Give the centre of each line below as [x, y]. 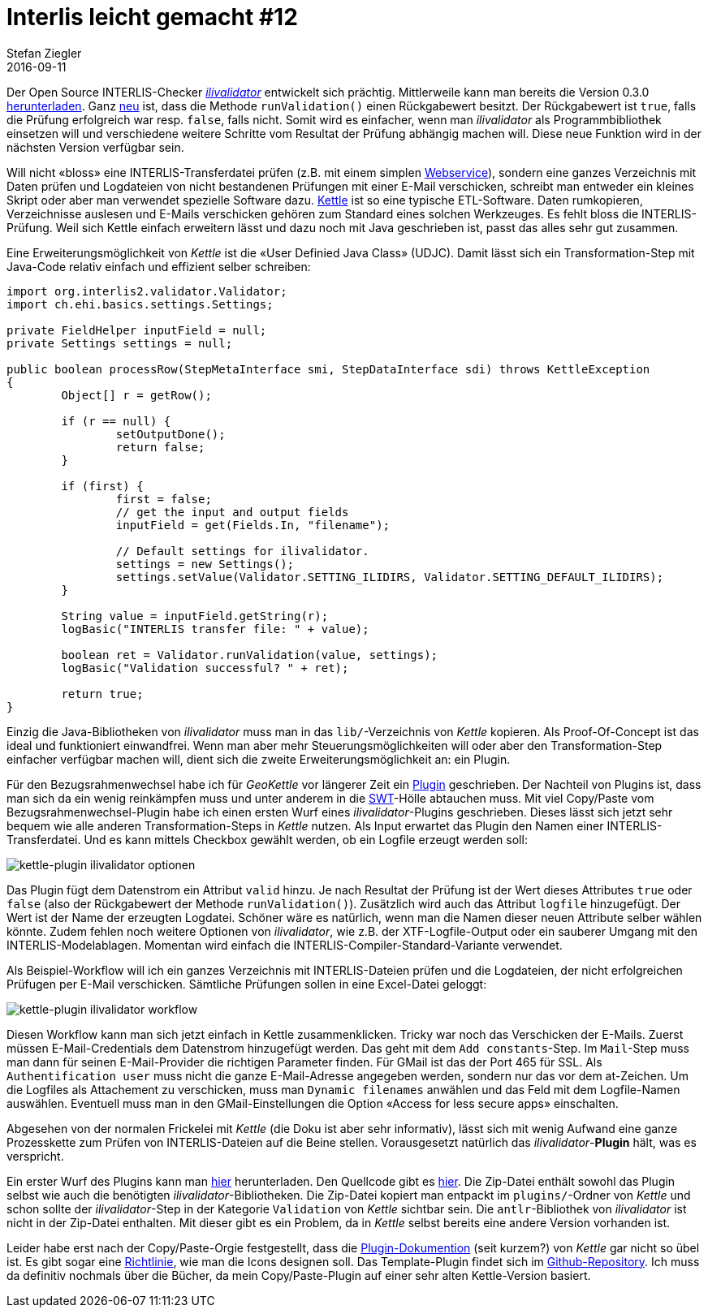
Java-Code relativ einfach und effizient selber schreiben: [159, 266]
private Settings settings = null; [120, 343]
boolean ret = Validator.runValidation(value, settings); [250, 655]
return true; [102, 694]
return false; [160, 447]
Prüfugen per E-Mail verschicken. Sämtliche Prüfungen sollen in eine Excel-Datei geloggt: [247, 984]
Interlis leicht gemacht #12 [152, 17]
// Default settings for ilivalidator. [242, 551]
